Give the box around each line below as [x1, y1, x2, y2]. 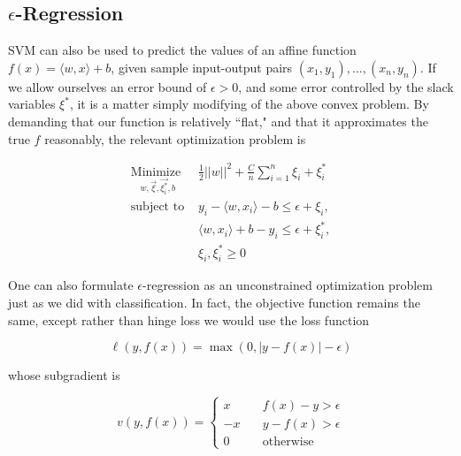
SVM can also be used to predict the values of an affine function [8, 41, 357, 59]
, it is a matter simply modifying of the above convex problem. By [69, 95, 429, 113]
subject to [130, 201, 185, 214]
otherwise [262, 436, 314, 449]
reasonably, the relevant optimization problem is [44, 129, 306, 148]
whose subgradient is [8, 366, 120, 384]
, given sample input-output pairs [111, 57, 293, 76]
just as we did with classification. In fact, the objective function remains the [8, 293, 420, 312]
